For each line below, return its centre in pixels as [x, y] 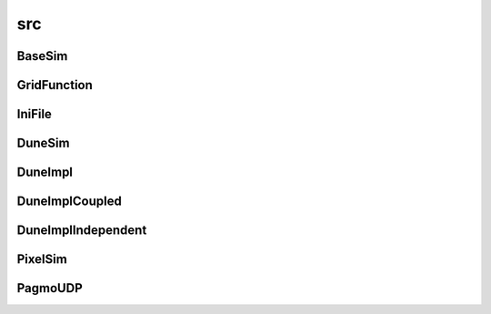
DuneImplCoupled [69, 202]
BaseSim [42, 56]
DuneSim [43, 143]
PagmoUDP [50, 288]
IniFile [34, 114]
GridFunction [55, 85]
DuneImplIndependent [82, 231]
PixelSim [42, 259]
